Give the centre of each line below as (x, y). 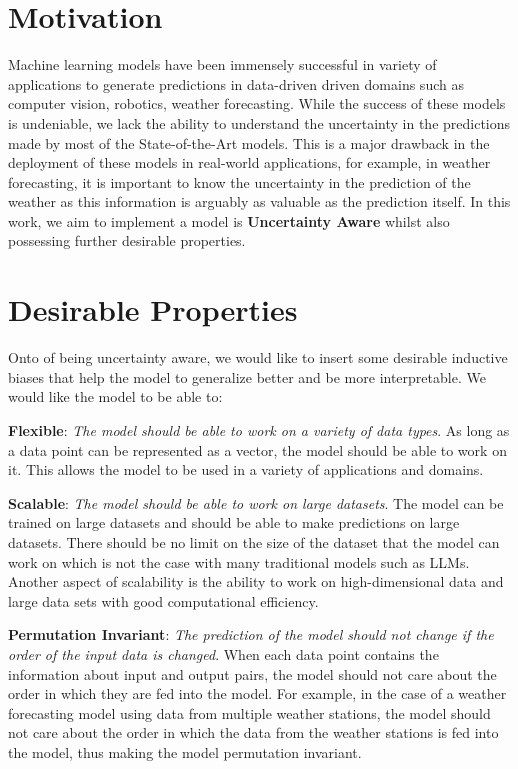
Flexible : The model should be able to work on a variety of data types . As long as (259, 429)
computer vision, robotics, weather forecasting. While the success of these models (257, 103)
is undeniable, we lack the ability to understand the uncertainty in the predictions (259, 122)
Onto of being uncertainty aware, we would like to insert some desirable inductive (258, 357)
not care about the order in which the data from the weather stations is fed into (253, 732)
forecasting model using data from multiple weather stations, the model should (249, 712)
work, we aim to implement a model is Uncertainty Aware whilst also (229, 220)
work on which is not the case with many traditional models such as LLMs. (239, 561)
